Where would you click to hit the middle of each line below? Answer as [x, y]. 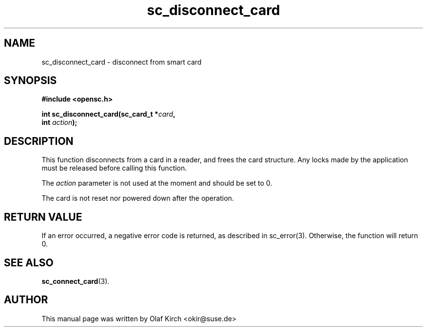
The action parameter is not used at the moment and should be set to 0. [157, 183]
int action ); [59, 122]
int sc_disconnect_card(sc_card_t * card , [108, 114]
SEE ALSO [29, 262]
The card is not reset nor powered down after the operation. [138, 198]
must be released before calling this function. [114, 168]
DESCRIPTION [39, 141]
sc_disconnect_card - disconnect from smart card [122, 62]
